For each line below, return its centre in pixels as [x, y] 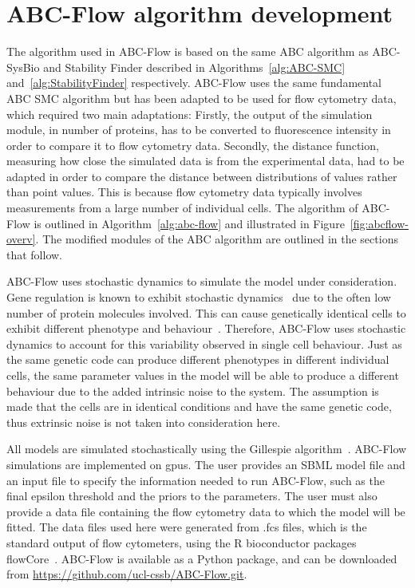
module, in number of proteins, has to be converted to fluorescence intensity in [199, 130]
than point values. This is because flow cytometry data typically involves [184, 192]
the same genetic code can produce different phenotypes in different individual [198, 359]
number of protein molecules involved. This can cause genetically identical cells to [206, 312]
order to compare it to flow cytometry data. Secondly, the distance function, [193, 145]
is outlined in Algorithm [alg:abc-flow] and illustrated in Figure [189, 223]
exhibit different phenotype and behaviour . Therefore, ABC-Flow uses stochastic [206, 328]
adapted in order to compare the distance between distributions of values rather [202, 176]
